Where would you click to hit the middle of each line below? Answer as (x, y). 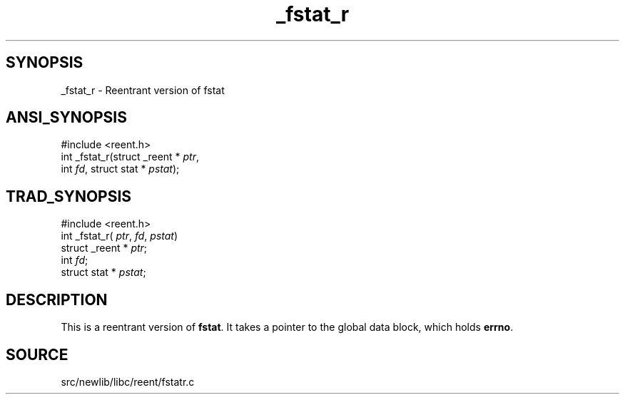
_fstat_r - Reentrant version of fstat (143, 90)
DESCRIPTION (57, 299)
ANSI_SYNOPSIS (66, 118)
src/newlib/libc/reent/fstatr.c (128, 381)
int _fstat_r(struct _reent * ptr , (130, 157)
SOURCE (37, 354)
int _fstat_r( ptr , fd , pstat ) (120, 236)
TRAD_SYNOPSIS (69, 196)
